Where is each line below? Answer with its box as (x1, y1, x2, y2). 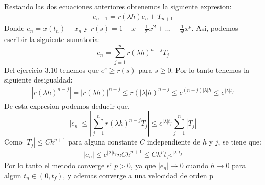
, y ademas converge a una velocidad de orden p (63, 170, 214, 180)
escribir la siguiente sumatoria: (4, 33, 100, 44)
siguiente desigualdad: (4, 74, 73, 85)
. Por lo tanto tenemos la (171, 64, 250, 75)
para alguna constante (68, 136, 138, 147)
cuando (186, 159, 208, 170)
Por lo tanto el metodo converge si (4, 159, 112, 170)
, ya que (130, 159, 156, 170)
